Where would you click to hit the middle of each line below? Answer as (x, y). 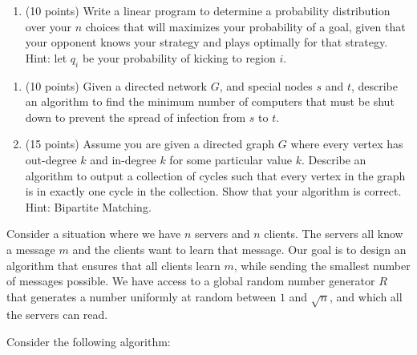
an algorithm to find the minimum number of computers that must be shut (210, 101)
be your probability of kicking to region (179, 57)
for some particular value (231, 159)
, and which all (366, 296)
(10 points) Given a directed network (116, 85)
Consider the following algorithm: (89, 342)
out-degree (51, 159)
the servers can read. (57, 315)
